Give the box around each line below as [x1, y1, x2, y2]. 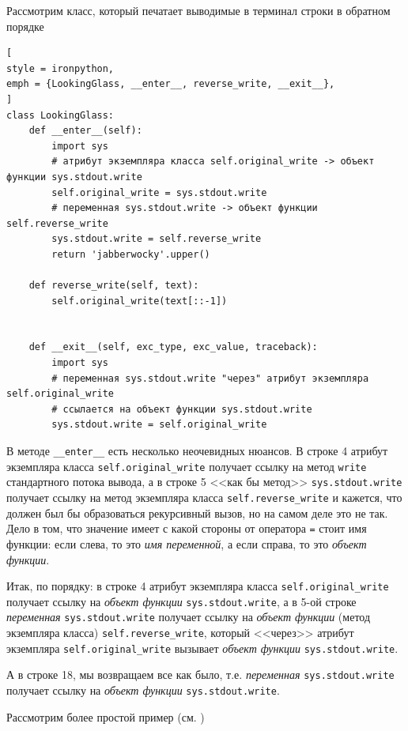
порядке [6, 17, 44, 34]
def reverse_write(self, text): [28, 280, 199, 292]
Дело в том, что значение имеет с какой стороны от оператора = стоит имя [6, 520, 367, 537]
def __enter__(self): [28, 125, 142, 137]
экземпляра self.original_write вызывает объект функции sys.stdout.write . [6, 639, 399, 656]
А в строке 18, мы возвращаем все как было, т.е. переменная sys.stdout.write [6, 666, 395, 683]
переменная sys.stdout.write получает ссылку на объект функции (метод [6, 609, 371, 625]
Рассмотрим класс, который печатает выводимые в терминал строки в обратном [6, 2, 391, 18]
